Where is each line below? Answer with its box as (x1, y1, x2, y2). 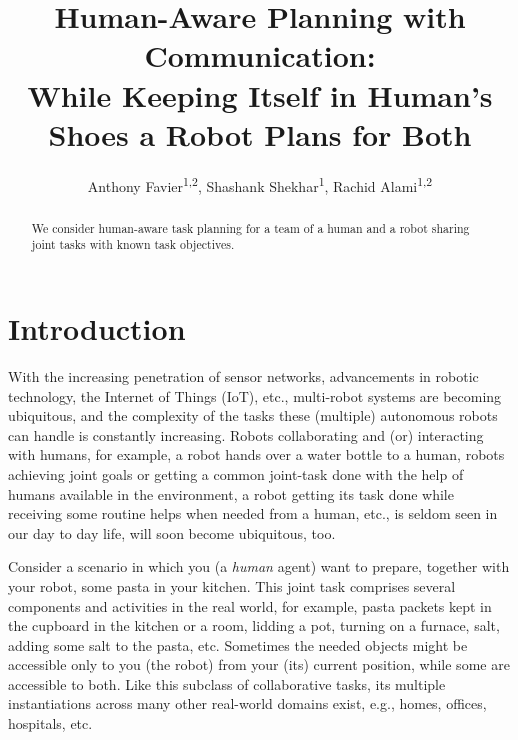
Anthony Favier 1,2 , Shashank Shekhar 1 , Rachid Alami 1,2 (87, 172, 433, 196)
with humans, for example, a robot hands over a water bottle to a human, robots (8, 444, 505, 465)
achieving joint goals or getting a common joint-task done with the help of (8, 463, 464, 484)
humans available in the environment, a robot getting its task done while (8, 483, 454, 504)
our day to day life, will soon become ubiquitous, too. (8, 522, 336, 543)
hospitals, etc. (8, 713, 93, 734)
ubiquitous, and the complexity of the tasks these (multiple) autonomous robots (8, 405, 498, 426)
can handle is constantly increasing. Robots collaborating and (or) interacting (8, 424, 484, 445)
